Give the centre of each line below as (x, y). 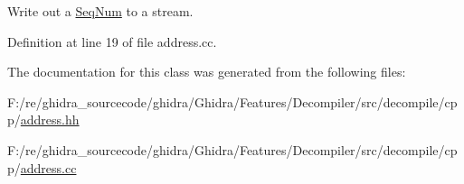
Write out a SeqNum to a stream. (100, 11)
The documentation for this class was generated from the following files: (207, 72)
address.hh (50, 120)
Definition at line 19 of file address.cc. (112, 41)
